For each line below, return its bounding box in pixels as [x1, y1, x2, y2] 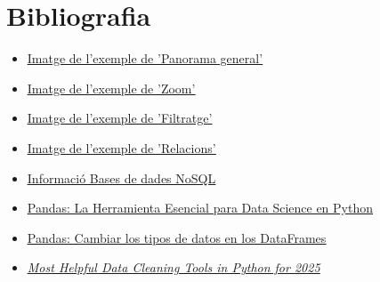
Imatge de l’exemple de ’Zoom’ [27, 78, 196, 97]
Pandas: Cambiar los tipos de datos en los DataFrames [27, 228, 327, 246]
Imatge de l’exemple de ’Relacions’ [27, 138, 216, 157]
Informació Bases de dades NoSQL [27, 168, 216, 187]
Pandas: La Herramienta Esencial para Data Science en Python [27, 198, 373, 217]
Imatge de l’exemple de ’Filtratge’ [27, 109, 213, 127]
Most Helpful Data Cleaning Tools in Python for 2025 [27, 258, 320, 277]
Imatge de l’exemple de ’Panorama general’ [27, 49, 263, 68]
